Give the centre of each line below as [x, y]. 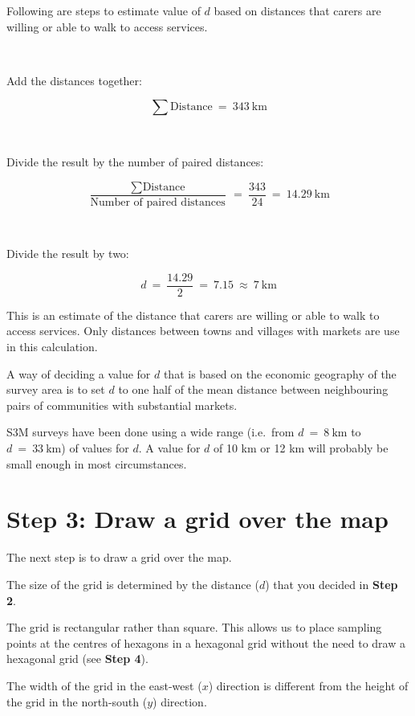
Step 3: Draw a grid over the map [197, 519]
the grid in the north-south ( [77, 701]
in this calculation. [52, 347]
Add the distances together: [74, 80]
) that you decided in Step [332, 584]
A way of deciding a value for [79, 373]
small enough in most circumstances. [97, 463]
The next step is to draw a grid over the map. [119, 557]
